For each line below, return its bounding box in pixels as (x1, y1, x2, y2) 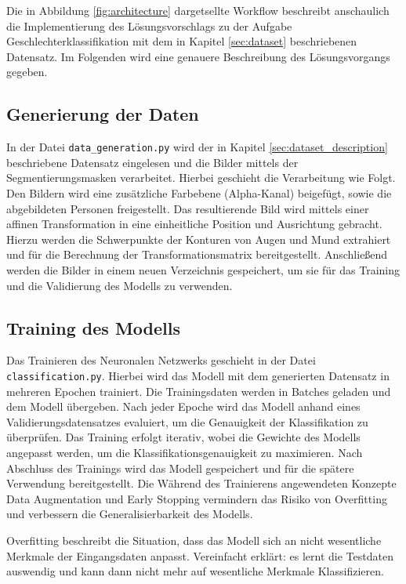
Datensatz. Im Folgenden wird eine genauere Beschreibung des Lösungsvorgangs (6, 48, 390, 64)
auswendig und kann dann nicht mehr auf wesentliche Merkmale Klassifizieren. (6, 563, 384, 579)
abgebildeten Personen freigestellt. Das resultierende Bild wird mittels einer (6, 200, 369, 216)
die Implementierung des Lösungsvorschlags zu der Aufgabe (6, 17, 292, 34)
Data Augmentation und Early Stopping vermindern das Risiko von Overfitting (6, 490, 387, 506)
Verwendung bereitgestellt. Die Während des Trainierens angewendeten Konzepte (6, 475, 397, 492)
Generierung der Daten (6, 102, 199, 126)
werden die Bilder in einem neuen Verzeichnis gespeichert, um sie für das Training (6, 261, 400, 277)
